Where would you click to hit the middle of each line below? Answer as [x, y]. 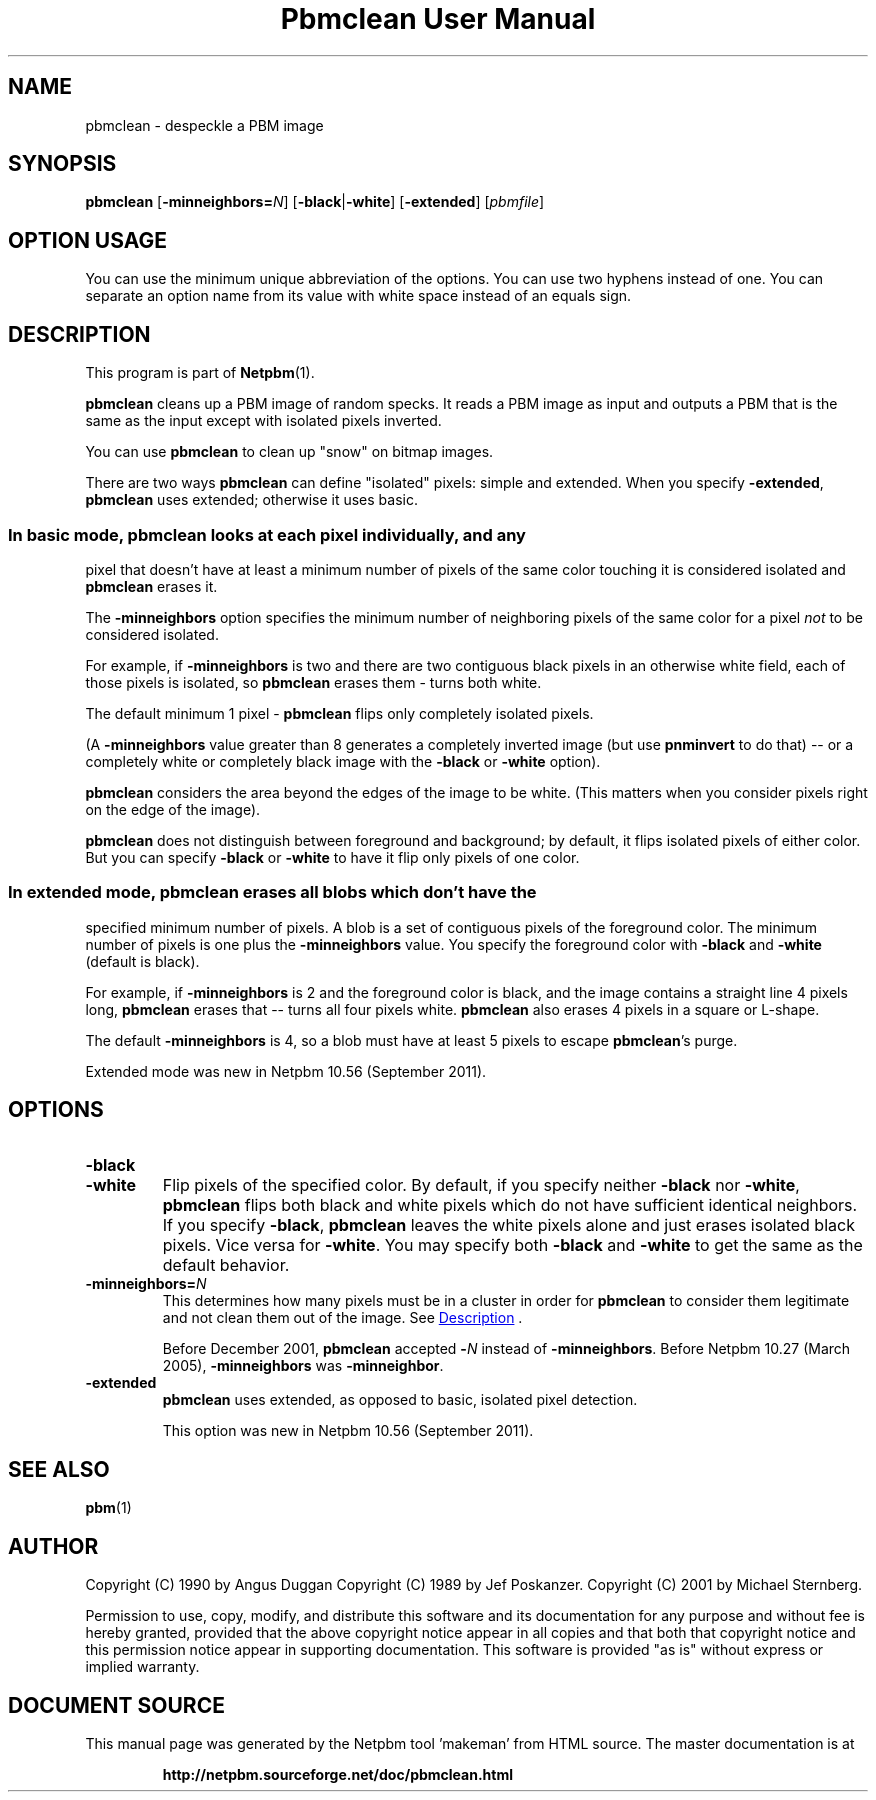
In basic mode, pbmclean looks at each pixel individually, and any [267, 534]
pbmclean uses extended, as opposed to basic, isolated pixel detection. [400, 1400]
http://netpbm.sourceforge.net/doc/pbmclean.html [337, 1774]
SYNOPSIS [62, 164]
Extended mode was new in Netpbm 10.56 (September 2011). [286, 1071]
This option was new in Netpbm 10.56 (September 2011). [348, 1431]
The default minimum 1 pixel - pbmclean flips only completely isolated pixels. [339, 713]
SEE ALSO [59, 1469]
